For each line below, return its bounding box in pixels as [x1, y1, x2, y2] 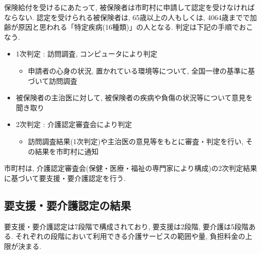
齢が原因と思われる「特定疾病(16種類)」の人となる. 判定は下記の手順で [4, 22, 239, 32]
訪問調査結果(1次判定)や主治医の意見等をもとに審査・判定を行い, [28, 136, 244, 146]
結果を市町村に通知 [35, 146, 99, 156]
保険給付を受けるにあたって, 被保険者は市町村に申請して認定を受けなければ [4, 2, 255, 12]
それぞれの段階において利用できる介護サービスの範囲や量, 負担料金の [15, 231, 245, 241]
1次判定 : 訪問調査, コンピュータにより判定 [16, 48, 158, 59]
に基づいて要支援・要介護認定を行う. [4, 172, 126, 183]
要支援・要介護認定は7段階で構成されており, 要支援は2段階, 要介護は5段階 [4, 221, 249, 231]
